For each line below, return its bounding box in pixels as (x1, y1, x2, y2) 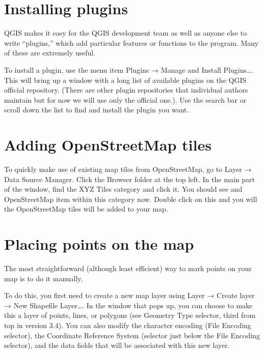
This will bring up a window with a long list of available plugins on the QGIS (4, 74, 247, 85)
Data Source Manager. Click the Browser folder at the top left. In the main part (4, 173, 255, 184)
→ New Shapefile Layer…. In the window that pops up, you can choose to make (4, 300, 253, 310)
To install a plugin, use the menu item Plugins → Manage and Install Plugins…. (4, 64, 254, 75)
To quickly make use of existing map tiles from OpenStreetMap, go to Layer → (4, 164, 252, 174)
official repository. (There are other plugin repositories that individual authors (4, 84, 248, 95)
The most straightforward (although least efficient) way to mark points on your (4, 263, 252, 274)
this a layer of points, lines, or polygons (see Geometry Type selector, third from (4, 310, 256, 320)
